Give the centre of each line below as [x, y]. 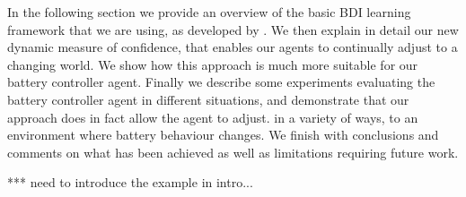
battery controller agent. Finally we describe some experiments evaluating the [221, 82]
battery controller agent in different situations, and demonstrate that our [208, 99]
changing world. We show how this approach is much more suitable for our [213, 64]
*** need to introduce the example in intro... [130, 182]
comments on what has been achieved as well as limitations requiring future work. [233, 152]
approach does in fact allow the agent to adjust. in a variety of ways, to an [213, 117]
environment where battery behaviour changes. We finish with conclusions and [223, 135]
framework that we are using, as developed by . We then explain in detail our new [233, 29]
